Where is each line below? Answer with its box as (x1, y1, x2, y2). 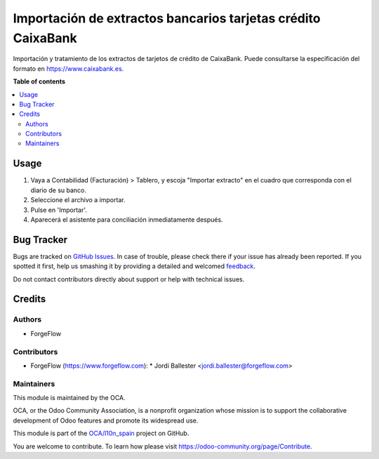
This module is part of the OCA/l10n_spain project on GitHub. (13, 429, 189, 438)
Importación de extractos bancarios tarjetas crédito (13, 11, 321, 26)
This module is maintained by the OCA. (13, 394, 126, 402)
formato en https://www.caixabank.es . (13, 64, 124, 73)
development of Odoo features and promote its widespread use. (13, 416, 199, 425)
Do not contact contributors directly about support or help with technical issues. (13, 274, 245, 284)
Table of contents (13, 77, 66, 86)
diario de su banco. (30, 186, 87, 194)
